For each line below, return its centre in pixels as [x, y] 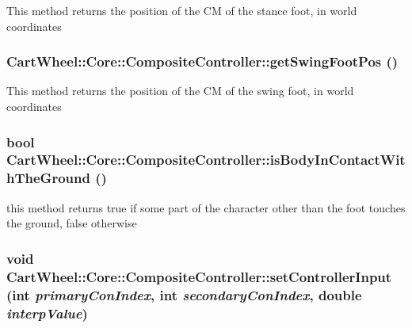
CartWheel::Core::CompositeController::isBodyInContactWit [206, 160]
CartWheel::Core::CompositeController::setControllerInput [199, 276]
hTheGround [48, 178]
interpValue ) [47, 313]
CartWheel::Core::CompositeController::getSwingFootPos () [202, 61]
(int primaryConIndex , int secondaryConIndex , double [184, 294]
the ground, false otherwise [72, 223]
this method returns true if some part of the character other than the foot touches [206, 207]
